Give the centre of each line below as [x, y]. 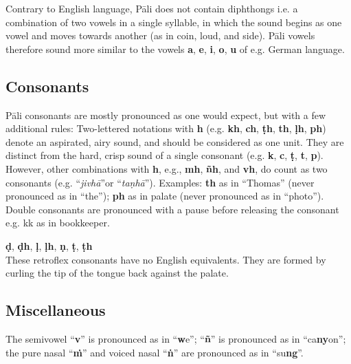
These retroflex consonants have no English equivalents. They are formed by [166, 259]
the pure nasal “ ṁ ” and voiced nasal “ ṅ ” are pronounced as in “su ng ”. [155, 352]
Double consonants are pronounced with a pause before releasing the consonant [172, 209]
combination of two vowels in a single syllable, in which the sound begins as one [174, 22]
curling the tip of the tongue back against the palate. [117, 273]
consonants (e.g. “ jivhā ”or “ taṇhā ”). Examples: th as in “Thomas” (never [160, 182]
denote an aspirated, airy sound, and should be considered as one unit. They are [175, 141]
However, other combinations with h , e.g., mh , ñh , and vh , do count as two [167, 168]
